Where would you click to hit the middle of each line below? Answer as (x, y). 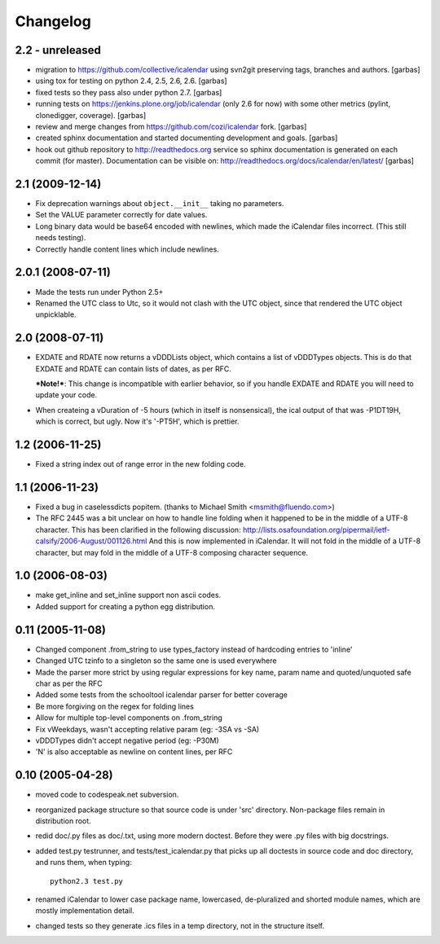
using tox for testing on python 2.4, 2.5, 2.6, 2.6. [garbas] (131, 81)
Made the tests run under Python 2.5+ (99, 292)
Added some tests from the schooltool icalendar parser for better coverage (162, 695)
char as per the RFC (69, 683)
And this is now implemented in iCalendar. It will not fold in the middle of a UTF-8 (285, 541)
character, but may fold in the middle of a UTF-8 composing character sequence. (172, 552)
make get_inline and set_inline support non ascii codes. (128, 595)
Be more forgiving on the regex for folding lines (115, 706)
